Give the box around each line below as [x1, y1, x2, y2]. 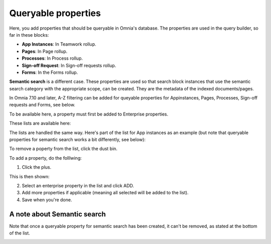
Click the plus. [22, 164, 52, 170]
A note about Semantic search [9, 210, 106, 218]
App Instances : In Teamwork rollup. [22, 41, 96, 47]
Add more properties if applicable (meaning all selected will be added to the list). [22, 190, 189, 196]
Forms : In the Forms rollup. [22, 69, 78, 75]
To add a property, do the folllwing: [9, 155, 82, 161]
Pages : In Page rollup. [22, 48, 68, 54]
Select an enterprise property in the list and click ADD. [22, 182, 134, 188]
